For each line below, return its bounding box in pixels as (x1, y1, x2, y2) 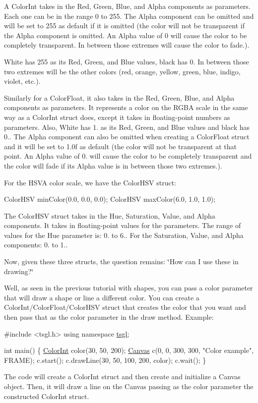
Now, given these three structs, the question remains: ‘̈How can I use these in (4, 256, 239, 267)
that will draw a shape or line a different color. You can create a (4, 292, 199, 302)
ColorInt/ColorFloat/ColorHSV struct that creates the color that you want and (4, 302, 246, 312)
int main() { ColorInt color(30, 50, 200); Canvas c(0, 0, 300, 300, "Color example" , (4, 345, 254, 355)
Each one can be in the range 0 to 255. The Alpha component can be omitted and (4, 10, 254, 21)
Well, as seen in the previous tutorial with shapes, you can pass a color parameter (4, 283, 253, 293)
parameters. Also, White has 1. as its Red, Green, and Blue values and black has (4, 121, 250, 132)
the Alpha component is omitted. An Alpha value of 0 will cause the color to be (4, 30, 247, 40)
